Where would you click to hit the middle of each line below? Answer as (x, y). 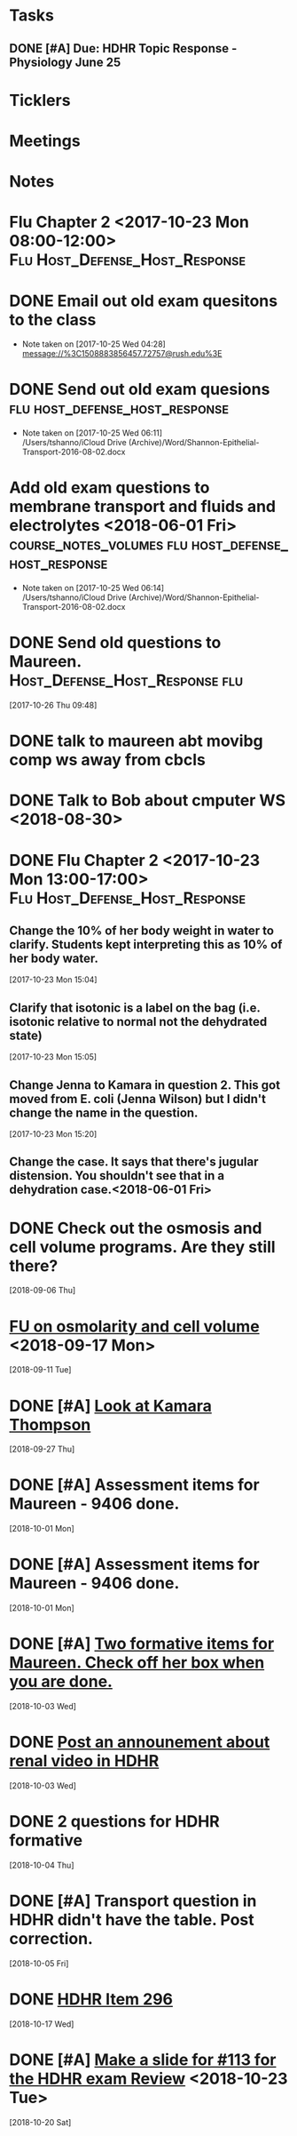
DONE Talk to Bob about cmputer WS (148, 800)
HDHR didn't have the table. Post (132, 1920)
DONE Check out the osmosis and (136, 1228)
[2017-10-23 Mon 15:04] (53, 980)
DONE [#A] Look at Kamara (111, 1406)
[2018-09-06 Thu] (43, 1291)
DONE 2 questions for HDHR (114, 1822)
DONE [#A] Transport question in (133, 1901)
